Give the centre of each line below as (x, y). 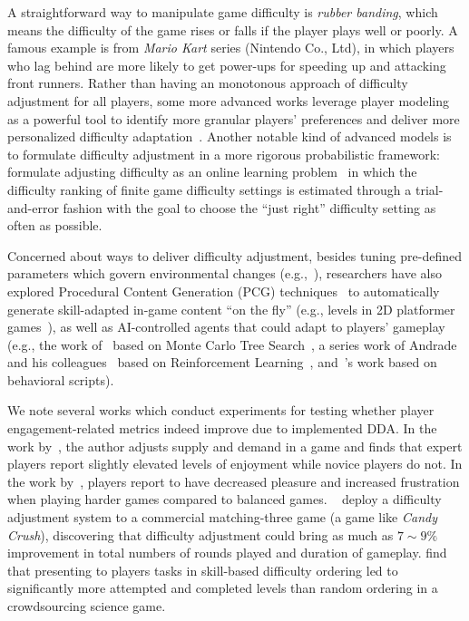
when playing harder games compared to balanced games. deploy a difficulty (225, 499)
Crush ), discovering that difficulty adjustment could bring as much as (200, 534)
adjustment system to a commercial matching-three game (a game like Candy (223, 517)
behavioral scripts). (61, 379)
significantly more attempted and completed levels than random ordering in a (223, 588)
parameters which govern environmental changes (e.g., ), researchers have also (225, 273)
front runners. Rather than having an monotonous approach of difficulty (208, 83)
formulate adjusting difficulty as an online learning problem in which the (212, 172)
